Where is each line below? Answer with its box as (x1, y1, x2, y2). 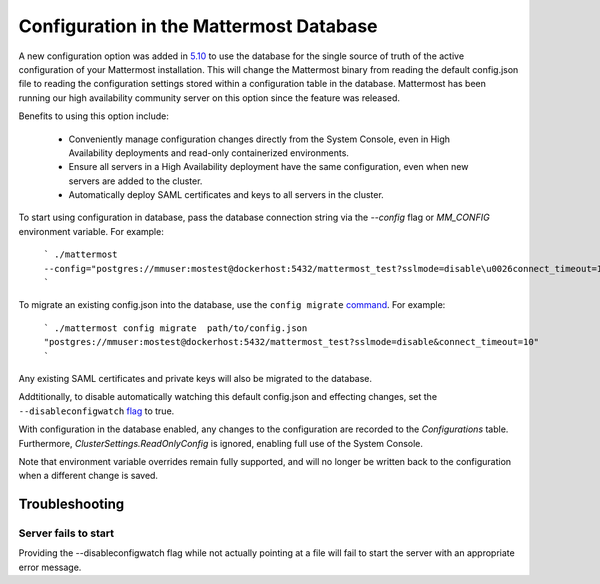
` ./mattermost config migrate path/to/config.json (43, 322, 308, 334)
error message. (18, 561, 82, 573)
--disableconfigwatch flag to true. (18, 405, 175, 417)
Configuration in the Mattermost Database (18, 15, 378, 37)
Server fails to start (18, 526, 115, 540)
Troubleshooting (18, 496, 125, 513)
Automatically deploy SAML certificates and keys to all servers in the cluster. (68, 189, 384, 201)
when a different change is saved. (18, 470, 159, 482)
